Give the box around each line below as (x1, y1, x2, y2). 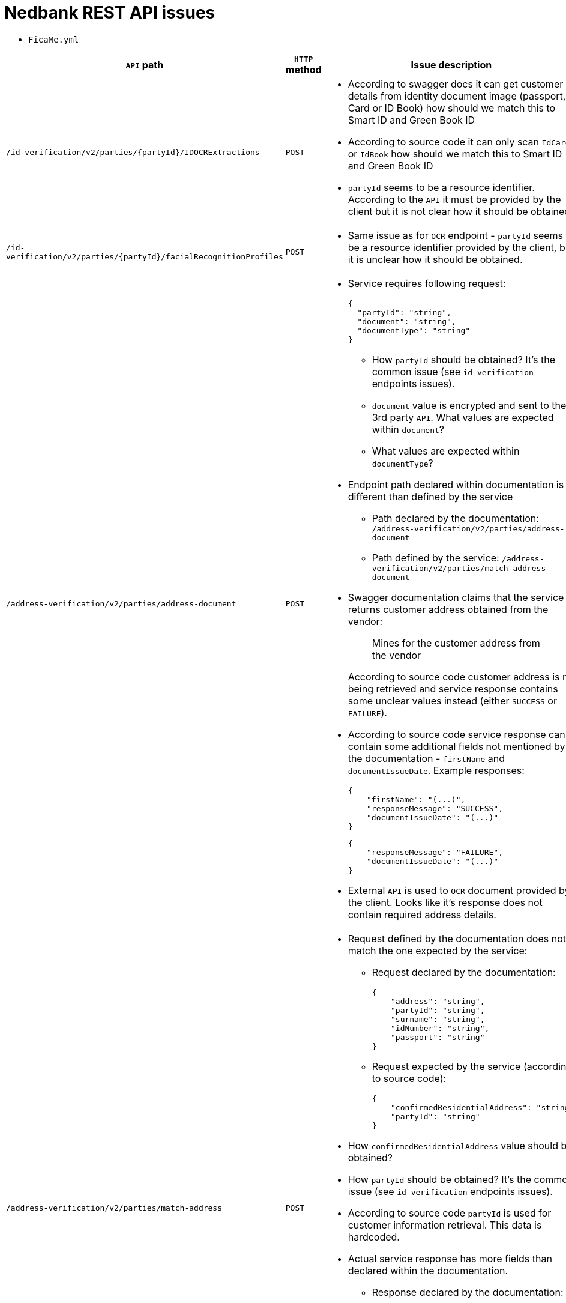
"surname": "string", (390, 1014, 485, 1024)
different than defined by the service (348, 490, 513, 503)
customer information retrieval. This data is (348, 1218, 542, 1231)
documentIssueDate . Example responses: (348, 764, 525, 776)
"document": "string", (357, 316, 456, 326)
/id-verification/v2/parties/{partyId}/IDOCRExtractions (6, 148, 260, 157)
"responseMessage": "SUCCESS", (366, 803, 503, 813)
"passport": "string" (390, 1032, 485, 1042)
